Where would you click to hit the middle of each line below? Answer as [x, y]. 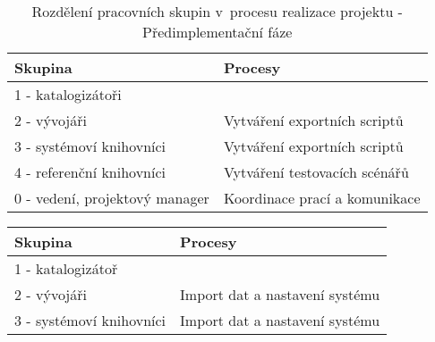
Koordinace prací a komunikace [322, 198]
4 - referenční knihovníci [90, 172]
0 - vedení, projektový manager [112, 198]
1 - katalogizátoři [68, 94]
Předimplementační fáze [217, 32]
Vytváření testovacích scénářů [316, 172]
